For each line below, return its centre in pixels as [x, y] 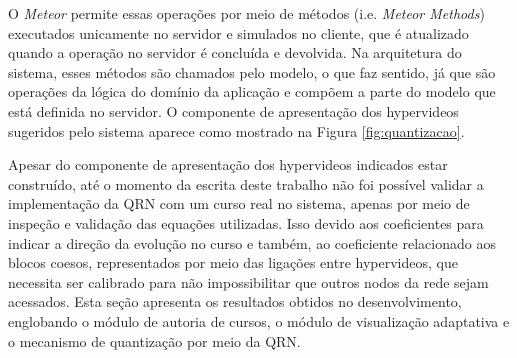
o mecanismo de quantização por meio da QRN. [154, 340]
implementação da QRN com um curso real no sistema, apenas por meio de [239, 203]
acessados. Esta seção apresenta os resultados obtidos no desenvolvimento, [235, 301]
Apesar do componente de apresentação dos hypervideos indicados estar [228, 164]
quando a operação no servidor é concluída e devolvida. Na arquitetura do [235, 52]
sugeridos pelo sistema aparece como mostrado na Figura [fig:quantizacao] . [236, 130]
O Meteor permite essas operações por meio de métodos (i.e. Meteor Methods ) [246, 13]
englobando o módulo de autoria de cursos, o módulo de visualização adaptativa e [259, 320]
